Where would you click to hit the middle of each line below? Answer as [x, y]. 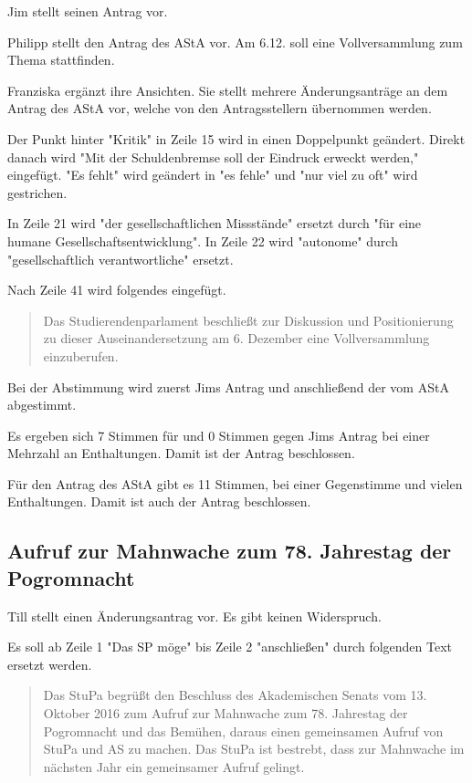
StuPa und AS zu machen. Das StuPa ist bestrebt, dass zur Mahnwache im [254, 749]
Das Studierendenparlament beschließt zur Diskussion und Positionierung [248, 320]
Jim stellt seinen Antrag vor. [88, 11]
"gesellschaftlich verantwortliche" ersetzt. [121, 259]
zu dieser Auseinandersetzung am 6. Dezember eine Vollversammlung [236, 338]
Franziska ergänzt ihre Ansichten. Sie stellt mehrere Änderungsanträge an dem [228, 90]
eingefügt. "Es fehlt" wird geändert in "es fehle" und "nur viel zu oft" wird [213, 175]
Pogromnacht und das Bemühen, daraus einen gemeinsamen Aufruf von [243, 731]
